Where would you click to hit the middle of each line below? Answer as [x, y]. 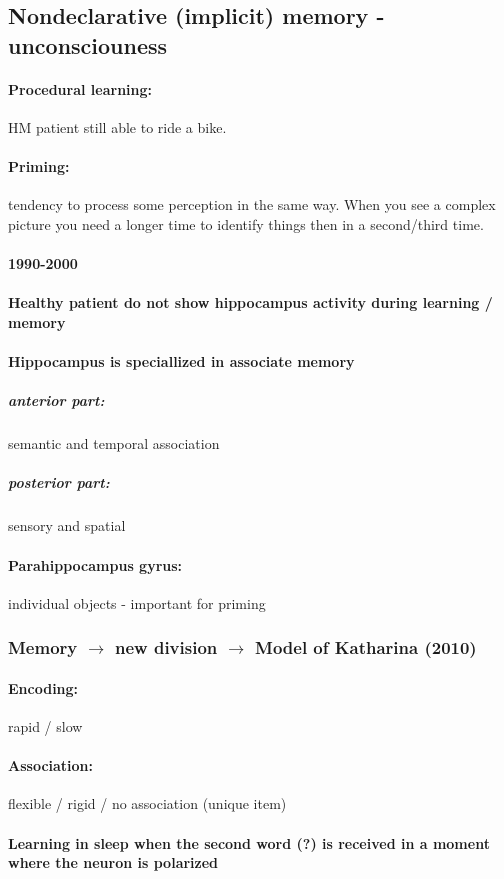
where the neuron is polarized [113, 862]
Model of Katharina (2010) [366, 647]
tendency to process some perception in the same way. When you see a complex [252, 204]
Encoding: [43, 687]
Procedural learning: [80, 88]
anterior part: [56, 400]
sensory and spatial [67, 525]
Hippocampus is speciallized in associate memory [181, 361]
